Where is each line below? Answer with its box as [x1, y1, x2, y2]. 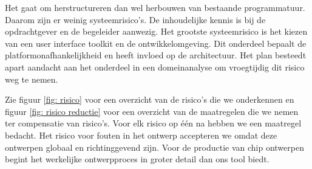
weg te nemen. [5, 72, 58, 85]
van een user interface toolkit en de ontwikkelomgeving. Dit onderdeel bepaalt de [5, 36, 307, 49]
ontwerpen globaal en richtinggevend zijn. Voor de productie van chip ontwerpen [5, 140, 304, 153]
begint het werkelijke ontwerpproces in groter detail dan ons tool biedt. [5, 153, 270, 165]
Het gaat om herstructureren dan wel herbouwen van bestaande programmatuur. [5, 1, 305, 13]
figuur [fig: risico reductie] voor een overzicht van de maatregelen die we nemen [5, 105, 299, 117]
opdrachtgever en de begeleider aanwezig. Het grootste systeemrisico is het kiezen [5, 25, 308, 38]
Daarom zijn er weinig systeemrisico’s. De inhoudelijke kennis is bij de [5, 13, 266, 26]
